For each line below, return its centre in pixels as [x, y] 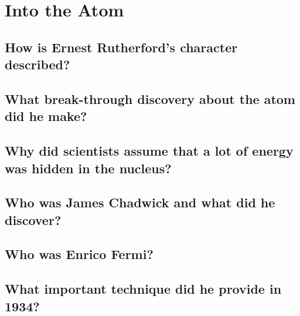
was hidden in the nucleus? [88, 168]
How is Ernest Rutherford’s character [121, 47]
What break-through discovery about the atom [150, 98]
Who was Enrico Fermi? [79, 254]
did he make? [46, 116]
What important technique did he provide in [143, 289]
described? [37, 64]
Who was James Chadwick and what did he [140, 202]
